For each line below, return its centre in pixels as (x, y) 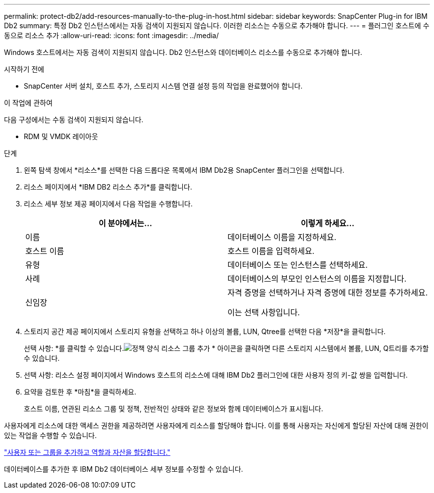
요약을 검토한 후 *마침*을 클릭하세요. (80, 392)
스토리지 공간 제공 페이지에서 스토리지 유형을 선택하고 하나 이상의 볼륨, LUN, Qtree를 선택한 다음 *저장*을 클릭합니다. (205, 331)
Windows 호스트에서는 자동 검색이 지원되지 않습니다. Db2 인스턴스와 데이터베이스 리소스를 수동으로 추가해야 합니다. (183, 52)
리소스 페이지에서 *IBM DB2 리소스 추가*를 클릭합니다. (108, 187)
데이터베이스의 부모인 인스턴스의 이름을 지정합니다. (317, 279)
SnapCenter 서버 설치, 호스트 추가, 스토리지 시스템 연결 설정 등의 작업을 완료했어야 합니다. (163, 86)
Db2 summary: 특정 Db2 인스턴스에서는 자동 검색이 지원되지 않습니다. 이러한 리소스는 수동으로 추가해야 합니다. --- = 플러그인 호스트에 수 (217, 25)
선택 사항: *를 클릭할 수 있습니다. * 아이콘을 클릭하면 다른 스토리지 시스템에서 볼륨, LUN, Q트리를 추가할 (226, 348)
